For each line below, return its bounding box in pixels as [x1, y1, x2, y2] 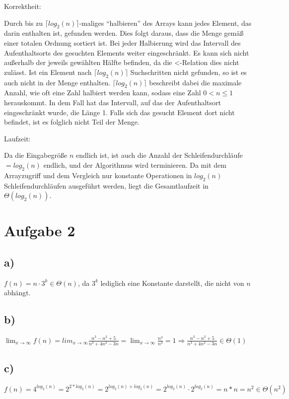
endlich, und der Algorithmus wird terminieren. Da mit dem [43, 159, 226, 170]
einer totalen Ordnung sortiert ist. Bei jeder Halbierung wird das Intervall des [4, 37, 241, 48]
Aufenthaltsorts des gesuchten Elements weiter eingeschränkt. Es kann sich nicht [4, 47, 249, 58]
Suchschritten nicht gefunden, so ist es [130, 66, 247, 77]
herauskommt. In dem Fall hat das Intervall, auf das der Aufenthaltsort [4, 97, 221, 107]
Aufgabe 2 [4, 220, 75, 241]
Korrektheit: [4, 1, 41, 11]
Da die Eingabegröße [4, 150, 68, 160]
